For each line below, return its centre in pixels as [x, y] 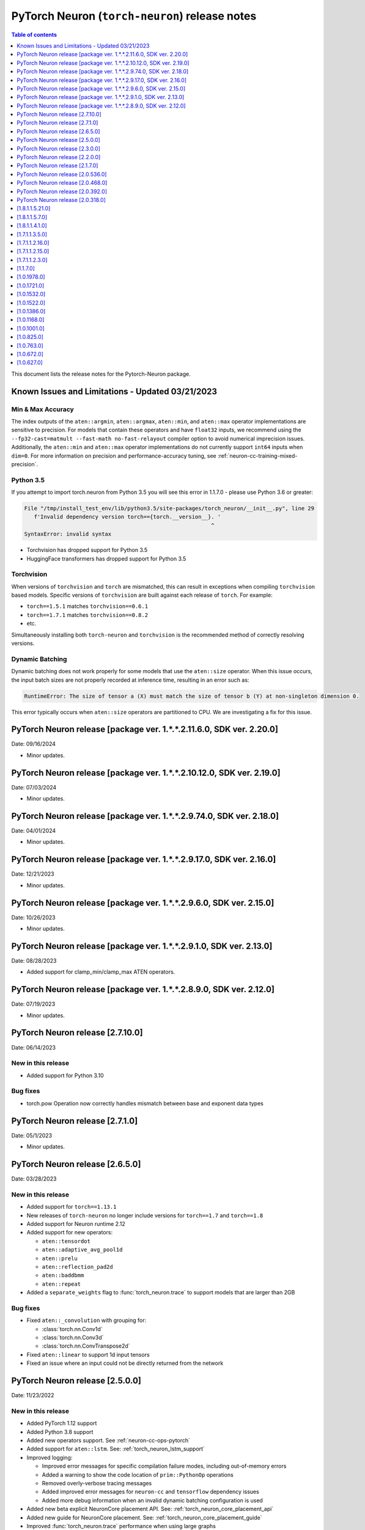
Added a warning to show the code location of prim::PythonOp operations [138, 1474]
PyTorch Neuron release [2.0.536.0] [62, 174]
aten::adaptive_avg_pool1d [82, 1250]
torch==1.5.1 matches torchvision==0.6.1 [87, 606]
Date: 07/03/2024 [34, 787]
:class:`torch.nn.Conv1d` [72, 1329]
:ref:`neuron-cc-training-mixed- [257, 455]
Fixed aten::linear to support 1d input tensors [88, 1354]
